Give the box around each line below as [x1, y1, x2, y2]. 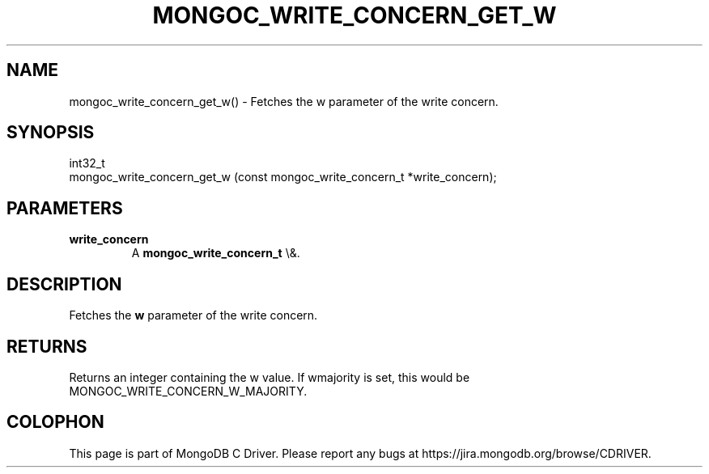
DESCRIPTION [6, 273, 122, 294]
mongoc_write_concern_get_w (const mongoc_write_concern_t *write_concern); [69, 170, 497, 184]
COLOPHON [6, 412, 104, 433]
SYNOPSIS [6, 122, 95, 143]
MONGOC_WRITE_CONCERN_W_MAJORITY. [69, 383, 308, 398]
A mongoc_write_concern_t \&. [131, 246, 300, 260]
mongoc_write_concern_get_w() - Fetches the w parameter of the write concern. [69, 94, 499, 108]
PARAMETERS [6, 197, 123, 218]
